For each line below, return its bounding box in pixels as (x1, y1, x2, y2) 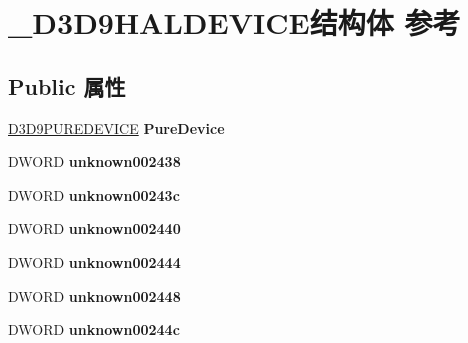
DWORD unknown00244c (8, 319, 180, 340)
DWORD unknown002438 (8, 151, 181, 172)
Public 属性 (8, 70, 126, 101)
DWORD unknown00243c (8, 184, 180, 205)
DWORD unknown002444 (8, 251, 181, 272)
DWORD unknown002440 (8, 218, 181, 239)
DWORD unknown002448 (8, 285, 181, 306)
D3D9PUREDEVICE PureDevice (8, 117, 225, 138)
